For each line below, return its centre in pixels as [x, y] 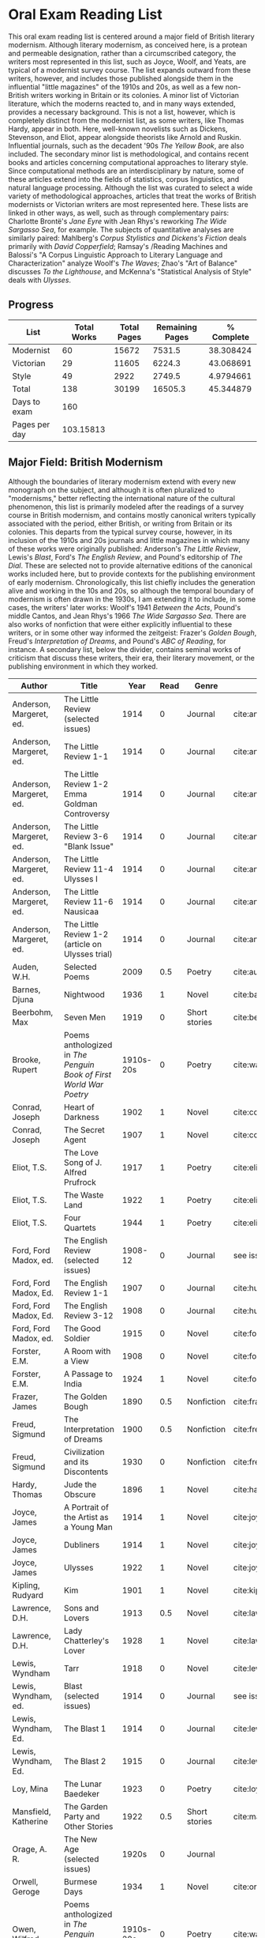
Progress [31, 305]
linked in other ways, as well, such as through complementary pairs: [119, 213]
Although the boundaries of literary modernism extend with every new [122, 481]
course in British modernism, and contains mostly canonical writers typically [132, 515]
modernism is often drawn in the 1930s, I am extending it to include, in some [132, 599]
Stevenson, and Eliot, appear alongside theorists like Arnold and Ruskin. [125, 137]
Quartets [80, 1227]
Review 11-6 [89, 901]
